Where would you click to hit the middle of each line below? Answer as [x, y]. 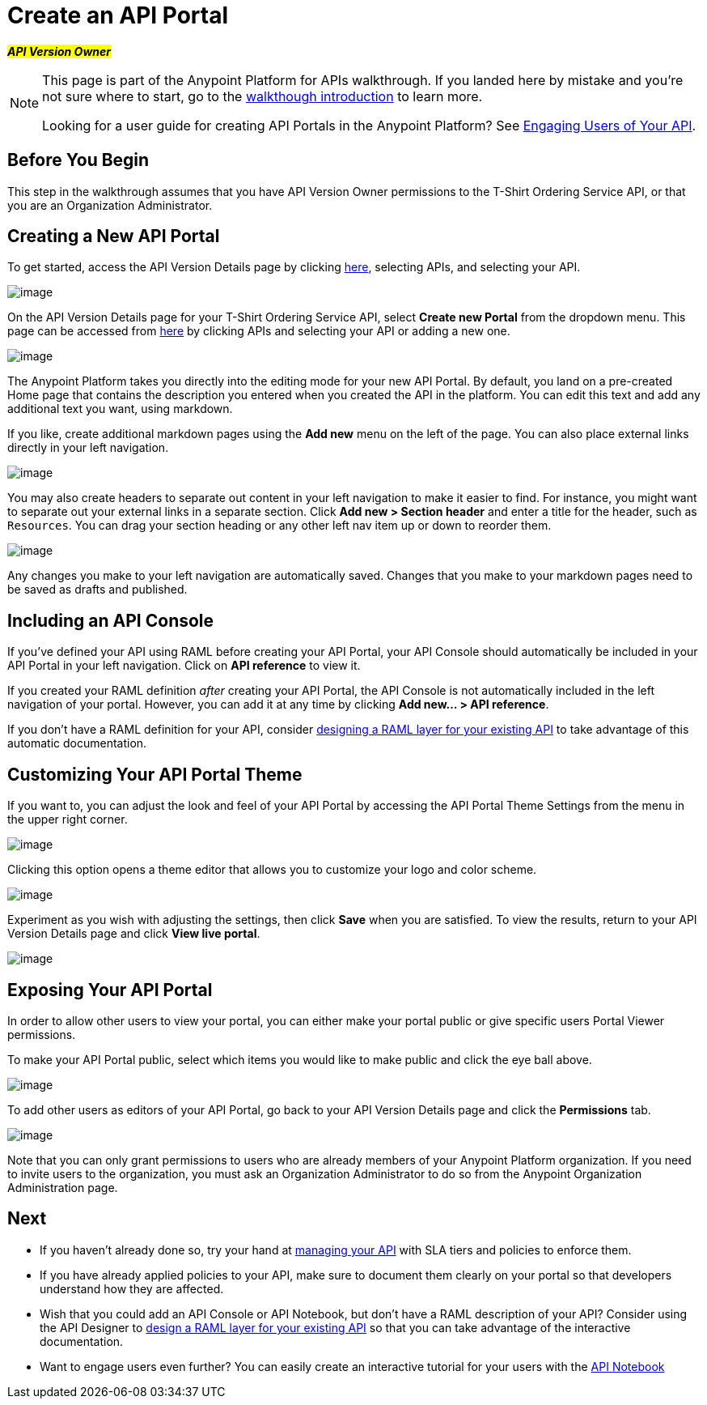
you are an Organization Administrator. [110, 205]
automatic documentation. [77, 743]
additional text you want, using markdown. [120, 409]
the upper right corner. [68, 820]
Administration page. [63, 1187]
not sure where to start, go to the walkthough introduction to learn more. [262, 96]
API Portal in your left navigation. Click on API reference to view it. [184, 666]
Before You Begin [78, 160]
